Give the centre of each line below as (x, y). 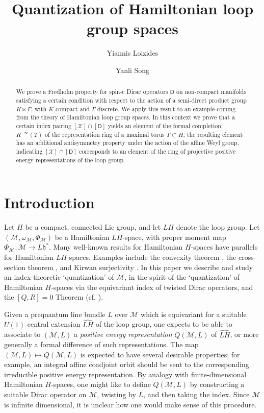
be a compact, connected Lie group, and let (93, 227)
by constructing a (217, 384)
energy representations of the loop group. (71, 160)
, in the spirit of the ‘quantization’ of (182, 277)
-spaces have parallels (224, 247)
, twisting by (116, 394)
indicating (29, 151)
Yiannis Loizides (133, 53)
